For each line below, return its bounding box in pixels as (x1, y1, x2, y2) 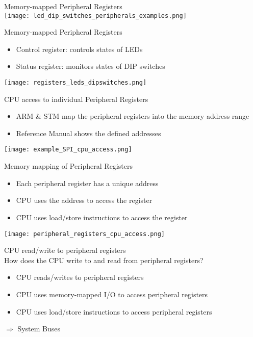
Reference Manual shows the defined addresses (16, 127, 161, 138)
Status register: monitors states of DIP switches (16, 61, 165, 71)
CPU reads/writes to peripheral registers (16, 272, 144, 282)
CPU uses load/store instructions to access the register (16, 212, 188, 222)
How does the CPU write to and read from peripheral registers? (4, 254, 204, 265)
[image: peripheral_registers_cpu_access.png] (4, 230, 165, 238)
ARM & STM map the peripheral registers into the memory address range (16, 111, 249, 121)
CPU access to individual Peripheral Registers (4, 93, 148, 104)
